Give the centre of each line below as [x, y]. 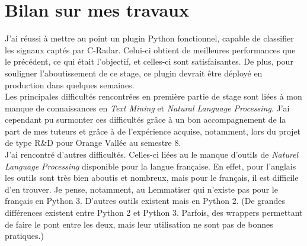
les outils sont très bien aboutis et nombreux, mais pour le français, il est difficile [152, 178]
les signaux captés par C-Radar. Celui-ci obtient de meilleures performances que [150, 49]
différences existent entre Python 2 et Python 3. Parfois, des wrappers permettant [154, 213]
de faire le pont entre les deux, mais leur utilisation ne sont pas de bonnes [139, 224]
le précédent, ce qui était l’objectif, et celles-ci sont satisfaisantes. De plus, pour [149, 61]
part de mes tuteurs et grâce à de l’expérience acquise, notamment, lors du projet [153, 131]
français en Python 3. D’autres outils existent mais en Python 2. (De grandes [145, 201]
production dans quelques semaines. [70, 84]
